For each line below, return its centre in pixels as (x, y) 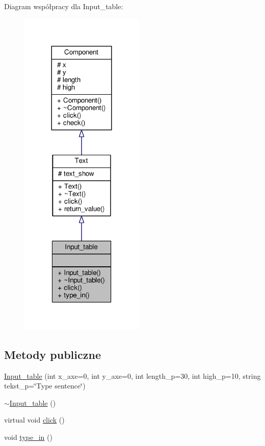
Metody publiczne (52, 354)
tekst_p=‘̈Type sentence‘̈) (45, 386)
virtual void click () (34, 420)
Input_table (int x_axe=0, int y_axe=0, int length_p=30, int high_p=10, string (132, 375)
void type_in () (28, 437)
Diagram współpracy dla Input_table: (64, 6)
